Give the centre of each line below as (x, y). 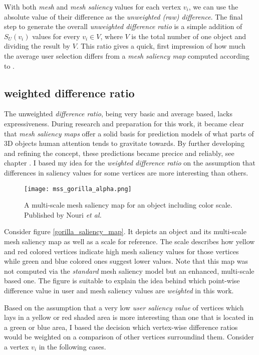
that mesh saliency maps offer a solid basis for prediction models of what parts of (129, 133)
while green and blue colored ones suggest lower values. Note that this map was (126, 261)
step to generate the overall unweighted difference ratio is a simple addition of (123, 26)
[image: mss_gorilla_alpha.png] (78, 189)
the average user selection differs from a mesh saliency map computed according (127, 55)
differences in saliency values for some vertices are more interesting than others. (126, 172)
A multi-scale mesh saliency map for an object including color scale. (128, 205)
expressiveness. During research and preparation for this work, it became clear (124, 123)
